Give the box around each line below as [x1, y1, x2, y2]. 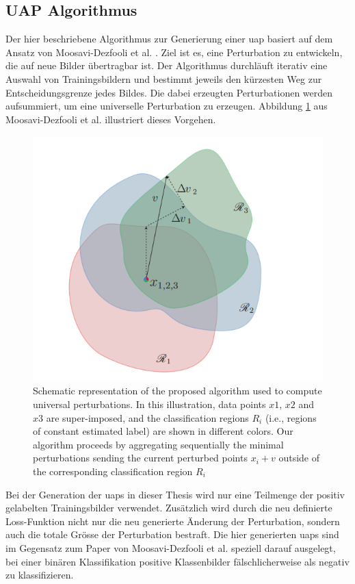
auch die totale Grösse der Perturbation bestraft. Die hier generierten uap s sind [5, 527, 339, 542]
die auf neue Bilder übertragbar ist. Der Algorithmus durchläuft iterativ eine [5, 58, 328, 73]
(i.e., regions [265, 410, 317, 424]
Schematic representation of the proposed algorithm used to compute [33, 383, 322, 398]
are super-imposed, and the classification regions [46, 410, 249, 424]
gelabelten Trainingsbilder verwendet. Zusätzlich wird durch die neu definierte [5, 500, 332, 515]
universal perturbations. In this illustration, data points [33, 397, 266, 411]
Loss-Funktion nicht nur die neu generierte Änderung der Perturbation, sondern [5, 513, 340, 528]
